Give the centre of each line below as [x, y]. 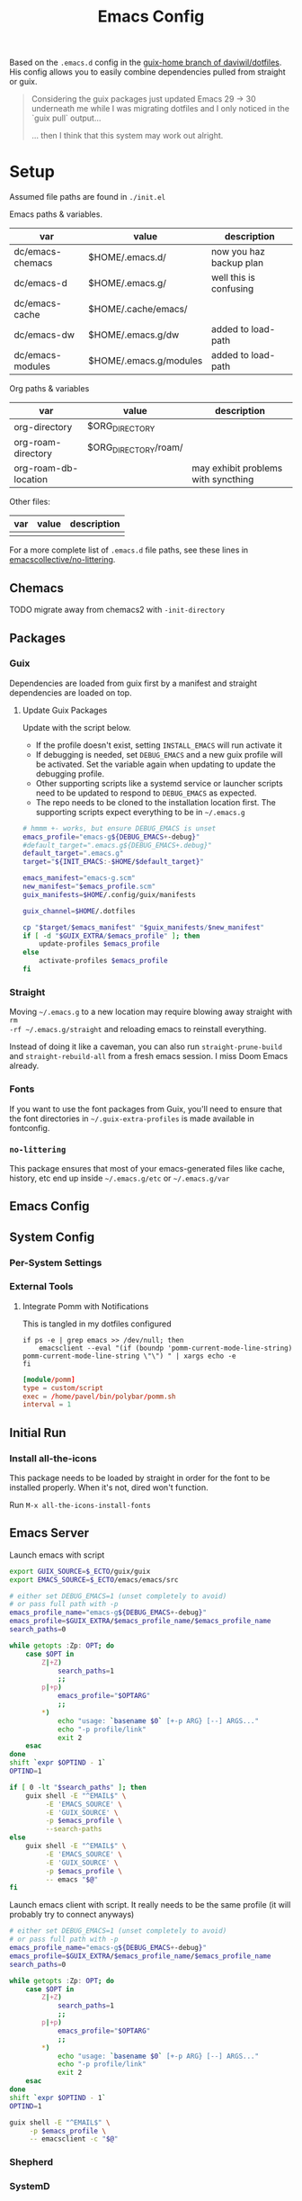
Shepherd [31, 2162]
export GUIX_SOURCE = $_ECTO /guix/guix [80, 1571]
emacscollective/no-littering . [62, 560]
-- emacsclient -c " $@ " [74, 2139]
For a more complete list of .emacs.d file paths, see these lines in [129, 550]
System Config [52, 1237]
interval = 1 [47, 1405]
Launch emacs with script [57, 1555]
